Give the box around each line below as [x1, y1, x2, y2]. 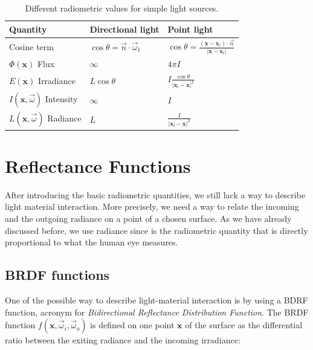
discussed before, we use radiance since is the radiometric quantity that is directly [5, 224, 308, 236]
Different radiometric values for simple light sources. [25, 2, 219, 14]
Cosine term [9, 40, 54, 53]
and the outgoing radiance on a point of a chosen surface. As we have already [5, 212, 292, 224]
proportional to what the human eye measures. [5, 236, 178, 248]
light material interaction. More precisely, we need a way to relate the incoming [5, 200, 299, 213]
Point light [167, 22, 213, 35]
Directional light [89, 22, 160, 35]
